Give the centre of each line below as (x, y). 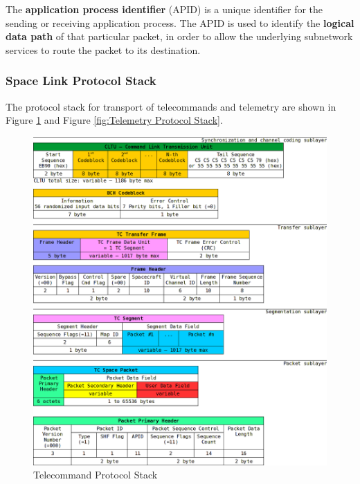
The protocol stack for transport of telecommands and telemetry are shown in (171, 106)
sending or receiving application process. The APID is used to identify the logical (180, 22)
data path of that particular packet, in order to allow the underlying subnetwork (179, 36)
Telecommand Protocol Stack (96, 475)
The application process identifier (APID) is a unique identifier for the (164, 9)
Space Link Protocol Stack (81, 81)
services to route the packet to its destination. (103, 49)
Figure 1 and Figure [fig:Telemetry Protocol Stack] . (114, 120)
